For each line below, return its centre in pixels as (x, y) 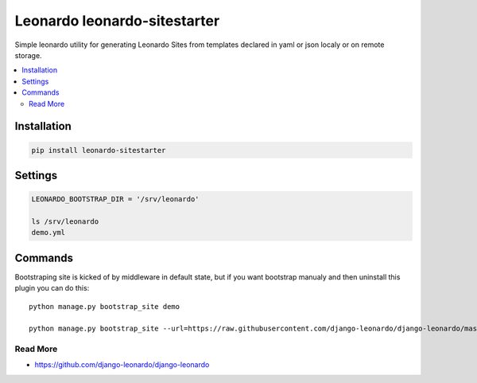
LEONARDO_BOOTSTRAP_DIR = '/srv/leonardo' (115, 199)
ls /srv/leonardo (65, 221)
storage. (29, 55)
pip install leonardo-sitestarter (99, 150)
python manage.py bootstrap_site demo (105, 306)
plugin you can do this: (52, 288)
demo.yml (48, 233)
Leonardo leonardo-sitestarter (117, 21)
